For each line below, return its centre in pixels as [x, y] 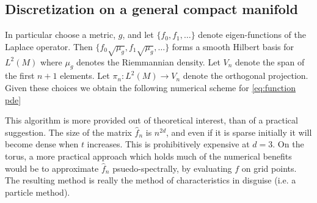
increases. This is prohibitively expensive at [168, 144]
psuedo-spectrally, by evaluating [172, 168]
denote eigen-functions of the [252, 35]
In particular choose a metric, [60, 35]
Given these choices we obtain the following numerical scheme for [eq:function [150, 87]
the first [20, 76]
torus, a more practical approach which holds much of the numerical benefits [148, 156]
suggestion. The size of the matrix [68, 132]
